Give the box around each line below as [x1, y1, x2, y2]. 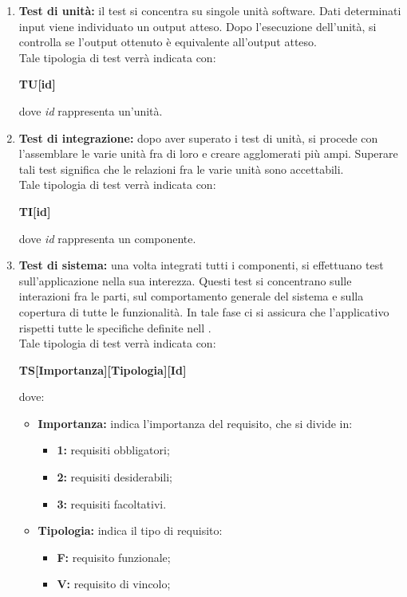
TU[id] [18, 76, 56, 92]
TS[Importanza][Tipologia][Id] [18, 361, 187, 378]
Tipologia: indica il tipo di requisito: [38, 522, 223, 539]
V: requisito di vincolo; [57, 575, 171, 592]
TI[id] [18, 202, 51, 219]
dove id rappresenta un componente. [18, 230, 196, 246]
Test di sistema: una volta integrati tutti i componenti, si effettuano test [18, 257, 384, 273]
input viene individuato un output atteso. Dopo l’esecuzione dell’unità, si [18, 18, 377, 34]
